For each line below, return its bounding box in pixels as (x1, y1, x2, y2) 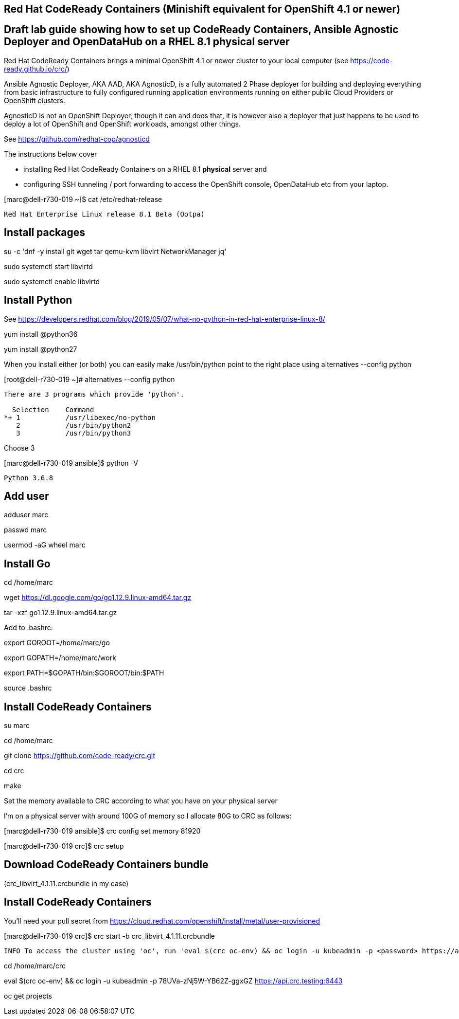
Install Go (4, 557, 51, 570)
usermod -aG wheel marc (4, 541, 86, 549)
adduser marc (4, 510, 49, 519)
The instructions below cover (4, 149, 97, 158)
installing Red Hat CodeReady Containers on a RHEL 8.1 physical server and (23, 164, 267, 173)
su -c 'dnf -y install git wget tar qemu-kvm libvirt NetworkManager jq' (4, 247, 227, 255)
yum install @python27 (4, 345, 77, 353)
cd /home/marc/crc (4, 961, 66, 970)
